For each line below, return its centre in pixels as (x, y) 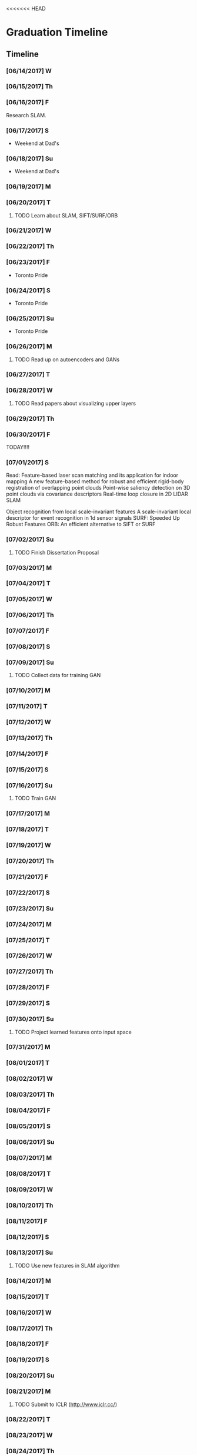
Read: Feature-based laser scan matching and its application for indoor (92, 475)
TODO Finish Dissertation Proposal (56, 552)
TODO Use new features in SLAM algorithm (67, 1265)
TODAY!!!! (18, 447)
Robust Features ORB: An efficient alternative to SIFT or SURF (81, 524)
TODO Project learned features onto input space (73, 1032)
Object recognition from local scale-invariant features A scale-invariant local (98, 512)
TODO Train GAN (35, 799)
